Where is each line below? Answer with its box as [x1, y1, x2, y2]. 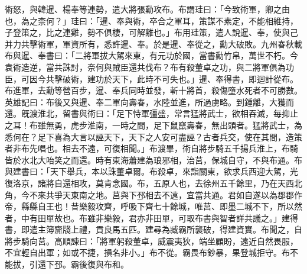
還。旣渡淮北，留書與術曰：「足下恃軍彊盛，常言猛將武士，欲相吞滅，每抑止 [5, 107, 298, 120]
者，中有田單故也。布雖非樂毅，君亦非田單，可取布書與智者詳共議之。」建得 [5, 211, 298, 224]
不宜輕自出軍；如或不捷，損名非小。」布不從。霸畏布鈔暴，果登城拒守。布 [5, 246, 290, 259]
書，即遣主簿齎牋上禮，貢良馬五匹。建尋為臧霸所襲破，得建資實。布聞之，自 [5, 223, 302, 236]
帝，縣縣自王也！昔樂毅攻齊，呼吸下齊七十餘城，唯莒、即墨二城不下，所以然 [5, 200, 302, 212]
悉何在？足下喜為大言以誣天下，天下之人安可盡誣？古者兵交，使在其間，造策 [5, 130, 302, 143]
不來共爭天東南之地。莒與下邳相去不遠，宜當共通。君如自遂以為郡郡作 [29, 188, 302, 201]
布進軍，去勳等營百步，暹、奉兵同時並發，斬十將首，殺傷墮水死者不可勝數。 [5, 84, 302, 96]
